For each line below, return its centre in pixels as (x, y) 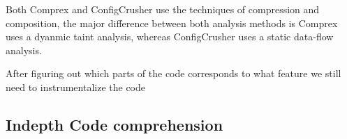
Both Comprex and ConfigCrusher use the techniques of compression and (163, 9)
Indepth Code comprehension (115, 124)
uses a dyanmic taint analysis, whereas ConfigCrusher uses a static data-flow (170, 36)
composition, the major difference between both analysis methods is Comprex (172, 23)
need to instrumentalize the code (75, 87)
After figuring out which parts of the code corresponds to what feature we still (173, 73)
